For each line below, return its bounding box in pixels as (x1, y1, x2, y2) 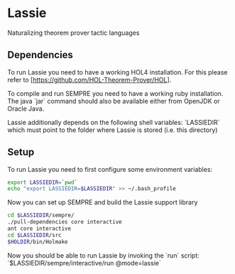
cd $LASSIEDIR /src (7, 231, 62, 239)
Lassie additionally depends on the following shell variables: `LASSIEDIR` (7, 118, 220, 126)
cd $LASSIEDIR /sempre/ (7, 212, 75, 219)
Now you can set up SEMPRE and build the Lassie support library (7, 198, 198, 207)
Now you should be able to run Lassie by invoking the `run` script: (7, 251, 200, 260)
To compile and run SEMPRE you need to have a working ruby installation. (7, 89, 224, 97)
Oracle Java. (7, 104, 45, 113)
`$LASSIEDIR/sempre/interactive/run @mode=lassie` (7, 258, 161, 267)
